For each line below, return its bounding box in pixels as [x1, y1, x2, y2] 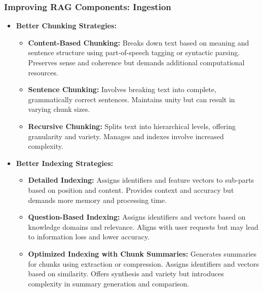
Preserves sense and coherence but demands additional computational [28, 57, 245, 67]
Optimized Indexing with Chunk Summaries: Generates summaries [28, 248, 257, 259]
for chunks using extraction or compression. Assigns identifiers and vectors [28, 258, 259, 269]
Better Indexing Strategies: [16, 157, 114, 168]
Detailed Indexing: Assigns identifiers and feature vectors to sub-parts [28, 175, 254, 185]
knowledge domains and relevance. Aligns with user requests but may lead [28, 221, 258, 232]
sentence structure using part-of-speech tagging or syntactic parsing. [28, 47, 240, 58]
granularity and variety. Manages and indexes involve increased [28, 131, 224, 141]
